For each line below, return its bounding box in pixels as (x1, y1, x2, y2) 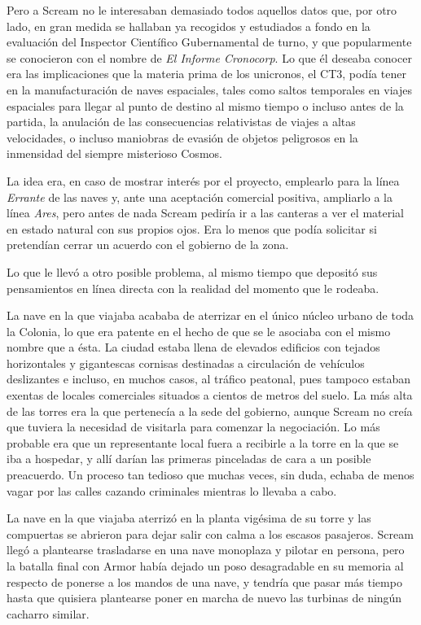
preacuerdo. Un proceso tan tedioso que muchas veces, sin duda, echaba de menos (7, 466, 414, 483)
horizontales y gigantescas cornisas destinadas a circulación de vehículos (7, 354, 365, 371)
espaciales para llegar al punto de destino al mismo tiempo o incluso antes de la (7, 97, 404, 114)
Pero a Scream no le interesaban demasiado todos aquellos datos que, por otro (7, 2, 397, 18)
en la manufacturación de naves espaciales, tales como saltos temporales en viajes (7, 81, 413, 98)
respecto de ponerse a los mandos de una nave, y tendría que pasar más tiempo (7, 573, 402, 590)
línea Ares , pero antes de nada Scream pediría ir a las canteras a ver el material (7, 204, 404, 221)
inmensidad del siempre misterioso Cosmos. (7, 145, 222, 162)
